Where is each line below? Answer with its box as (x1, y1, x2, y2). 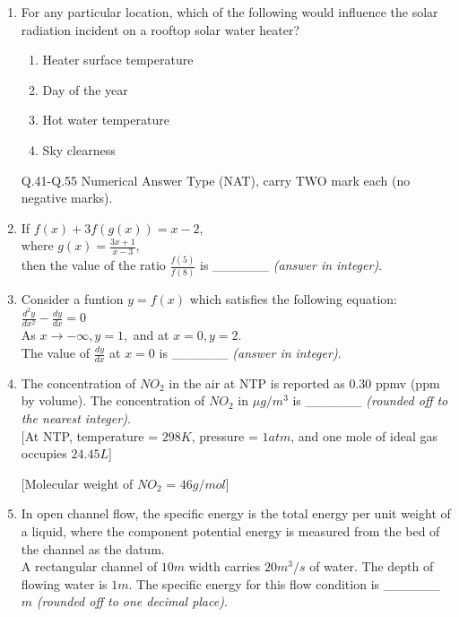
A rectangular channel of (21, 557, 158, 576)
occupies (21, 444, 67, 463)
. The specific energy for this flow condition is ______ (128, 574, 440, 593)
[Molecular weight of (21, 474, 134, 492)
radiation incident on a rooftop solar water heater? (21, 20, 300, 39)
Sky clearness (42, 140, 116, 159)
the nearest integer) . (21, 409, 131, 428)
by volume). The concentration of (21, 391, 205, 410)
